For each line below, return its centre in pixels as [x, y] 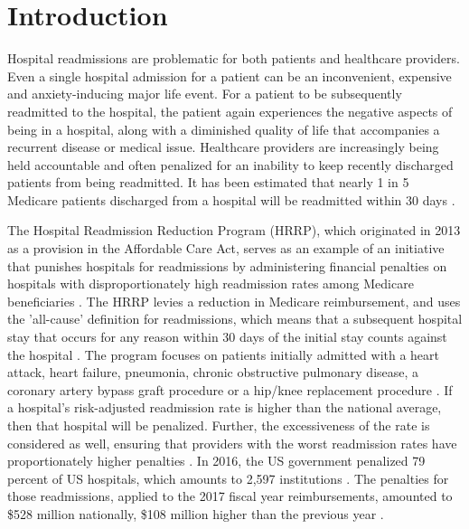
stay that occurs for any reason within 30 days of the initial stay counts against [227, 337]
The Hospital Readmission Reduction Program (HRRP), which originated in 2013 [234, 230]
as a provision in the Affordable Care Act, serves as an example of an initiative [226, 248]
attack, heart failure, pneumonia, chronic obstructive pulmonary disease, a [213, 372]
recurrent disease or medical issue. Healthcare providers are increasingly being [223, 147]
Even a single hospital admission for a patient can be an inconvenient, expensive [230, 76]
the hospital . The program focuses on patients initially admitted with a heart [224, 354]
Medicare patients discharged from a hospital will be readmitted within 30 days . [231, 199]
